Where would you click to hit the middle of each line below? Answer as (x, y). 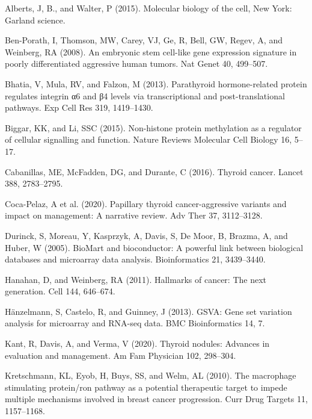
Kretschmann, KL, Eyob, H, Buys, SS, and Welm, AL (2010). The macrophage (151, 375)
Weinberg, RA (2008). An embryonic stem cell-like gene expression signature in (151, 51)
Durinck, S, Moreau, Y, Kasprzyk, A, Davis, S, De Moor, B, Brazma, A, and (146, 235)
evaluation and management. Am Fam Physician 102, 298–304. (121, 355)
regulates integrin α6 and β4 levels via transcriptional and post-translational (145, 95)
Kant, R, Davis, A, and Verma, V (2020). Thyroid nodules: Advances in (137, 343)
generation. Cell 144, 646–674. (60, 291)
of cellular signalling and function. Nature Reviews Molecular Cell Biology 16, (148, 139)
